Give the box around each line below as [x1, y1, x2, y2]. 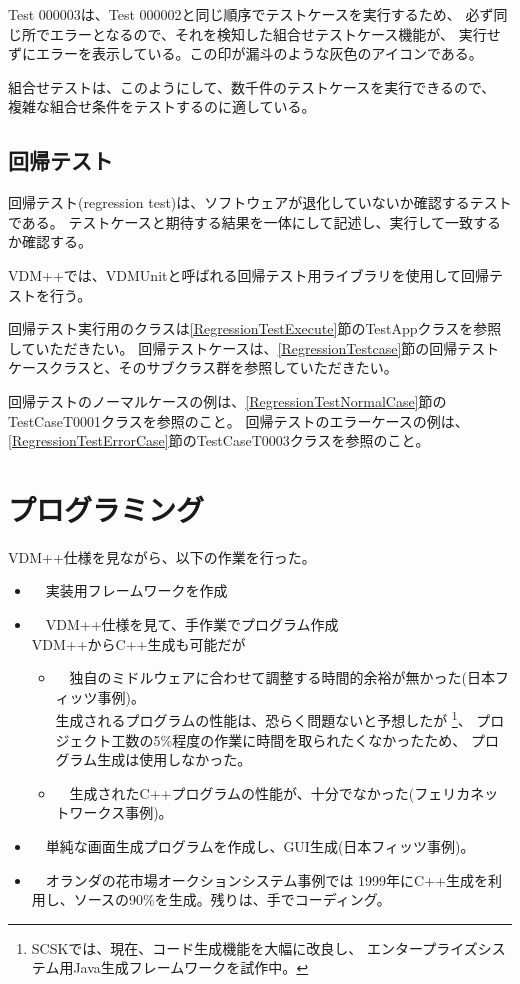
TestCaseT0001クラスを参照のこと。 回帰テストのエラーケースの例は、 [8, 410, 469, 431]
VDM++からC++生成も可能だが [31, 633, 246, 654]
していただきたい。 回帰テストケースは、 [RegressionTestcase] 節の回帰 [8, 337, 458, 358]
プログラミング [8, 488, 205, 529]
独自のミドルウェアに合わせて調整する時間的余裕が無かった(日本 [69, 667, 496, 688]
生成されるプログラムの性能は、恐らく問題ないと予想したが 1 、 [55, 707, 472, 731]
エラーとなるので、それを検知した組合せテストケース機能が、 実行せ [49, 23, 501, 44]
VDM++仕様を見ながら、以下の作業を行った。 [8, 546, 316, 567]
